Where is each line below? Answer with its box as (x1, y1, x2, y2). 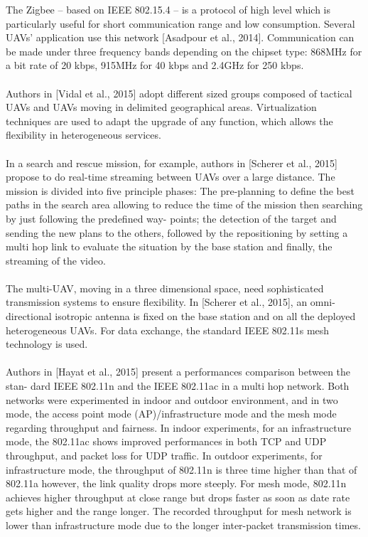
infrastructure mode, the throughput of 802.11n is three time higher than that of (6, 462, 357, 477)
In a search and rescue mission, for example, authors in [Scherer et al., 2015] (6, 155, 337, 170)
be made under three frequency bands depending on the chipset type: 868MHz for (6, 43, 362, 58)
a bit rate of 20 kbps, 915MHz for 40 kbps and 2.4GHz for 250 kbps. (6, 58, 304, 73)
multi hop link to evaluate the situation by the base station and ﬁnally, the (6, 239, 332, 254)
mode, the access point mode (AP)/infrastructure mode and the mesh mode (6, 406, 337, 421)
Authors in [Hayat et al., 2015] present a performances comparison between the (6, 364, 351, 379)
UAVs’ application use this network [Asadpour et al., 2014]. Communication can (6, 30, 355, 45)
